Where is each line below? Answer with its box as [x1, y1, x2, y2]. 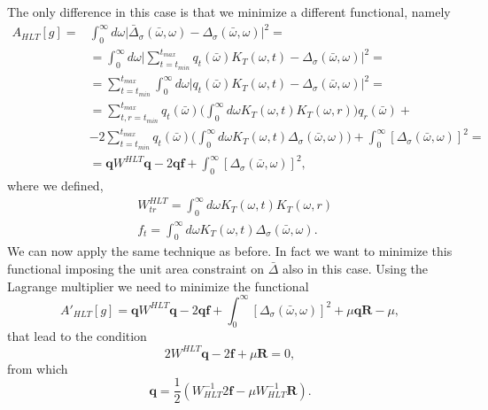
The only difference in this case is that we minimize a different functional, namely [7, 3, 451, 20]
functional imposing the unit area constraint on [7, 259, 264, 277]
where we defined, [7, 176, 104, 195]
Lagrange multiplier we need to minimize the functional [7, 276, 309, 295]
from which [7, 359, 68, 377]
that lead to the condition [7, 327, 147, 345]
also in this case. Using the [283, 259, 429, 277]
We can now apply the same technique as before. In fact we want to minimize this [7, 242, 453, 260]
